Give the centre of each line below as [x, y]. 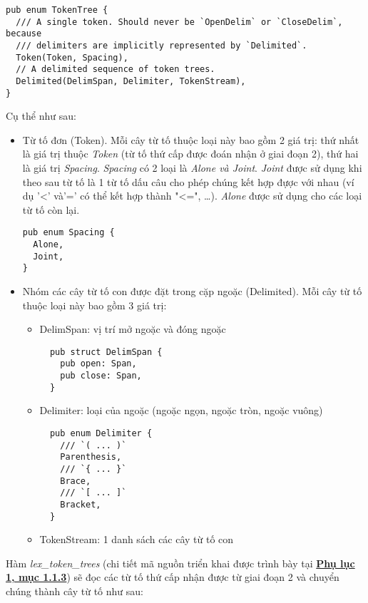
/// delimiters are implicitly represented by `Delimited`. [162, 45]
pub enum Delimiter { [101, 434]
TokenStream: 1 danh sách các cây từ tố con [137, 539]
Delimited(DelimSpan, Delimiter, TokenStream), [131, 81]
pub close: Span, [101, 376]
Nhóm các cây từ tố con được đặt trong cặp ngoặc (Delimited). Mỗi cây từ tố [192, 291]
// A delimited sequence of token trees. [116, 69]
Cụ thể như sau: [41, 116]
